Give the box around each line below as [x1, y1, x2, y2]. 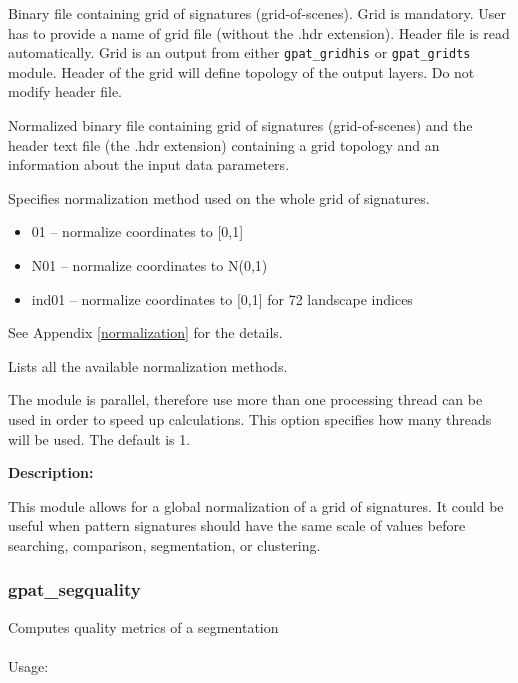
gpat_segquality [8, 577, 141, 602]
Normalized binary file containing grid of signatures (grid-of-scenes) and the [8, 115, 473, 136]
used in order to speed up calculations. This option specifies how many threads [8, 408, 492, 429]
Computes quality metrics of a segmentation [8, 616, 279, 637]
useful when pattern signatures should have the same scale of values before [8, 515, 466, 536]
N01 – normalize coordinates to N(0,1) [31, 255, 268, 275]
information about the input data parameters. [8, 154, 290, 175]
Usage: [8, 655, 49, 676]
